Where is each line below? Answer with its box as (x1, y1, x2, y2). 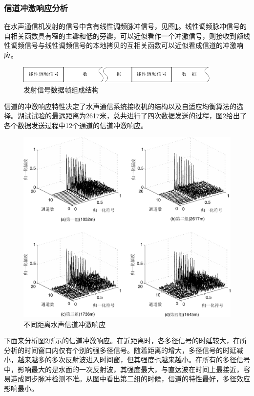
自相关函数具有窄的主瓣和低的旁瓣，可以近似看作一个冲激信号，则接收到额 (4, 30, 243, 41)
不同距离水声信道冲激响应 (23, 319, 106, 329)
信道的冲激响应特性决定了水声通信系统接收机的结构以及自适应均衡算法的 (4, 101, 236, 111)
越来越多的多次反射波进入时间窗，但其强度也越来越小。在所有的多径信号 (17, 354, 250, 365)
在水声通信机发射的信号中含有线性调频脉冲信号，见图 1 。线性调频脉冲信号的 (4, 21, 247, 31)
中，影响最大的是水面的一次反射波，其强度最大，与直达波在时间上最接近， (4, 364, 243, 374)
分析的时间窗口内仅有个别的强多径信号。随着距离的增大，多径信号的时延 (4, 345, 236, 355)
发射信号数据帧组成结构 (23, 85, 99, 95)
